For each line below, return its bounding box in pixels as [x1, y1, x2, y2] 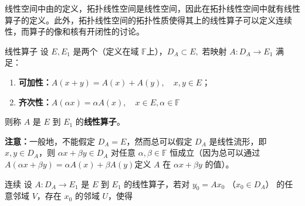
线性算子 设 [5, 44, 49, 57]
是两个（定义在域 [73, 44, 139, 57]
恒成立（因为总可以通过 [170, 146, 260, 159]
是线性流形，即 [209, 135, 267, 147]
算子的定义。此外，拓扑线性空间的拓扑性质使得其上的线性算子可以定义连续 [5, 13, 292, 26]
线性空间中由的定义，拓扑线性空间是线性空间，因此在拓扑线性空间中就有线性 [5, 2, 300, 14]
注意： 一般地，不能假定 [5, 135, 95, 147]
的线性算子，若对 [124, 177, 190, 190]
